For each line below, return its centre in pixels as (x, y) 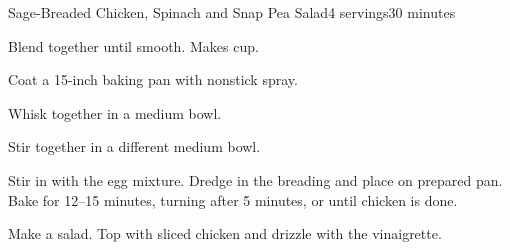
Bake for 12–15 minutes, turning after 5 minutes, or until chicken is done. (233, 199)
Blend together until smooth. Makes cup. (133, 45)
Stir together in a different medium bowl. (134, 146)
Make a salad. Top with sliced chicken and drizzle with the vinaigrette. (225, 233)
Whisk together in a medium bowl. (115, 112)
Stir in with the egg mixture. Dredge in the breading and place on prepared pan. (255, 179)
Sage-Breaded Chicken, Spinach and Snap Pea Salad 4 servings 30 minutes (232, 12)
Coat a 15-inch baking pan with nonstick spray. (153, 79)
